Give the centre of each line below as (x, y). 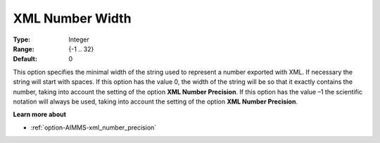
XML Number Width (72, 18)
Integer (79, 39)
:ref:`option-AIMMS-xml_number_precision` (94, 128)
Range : (24, 49)
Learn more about (40, 114)
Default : (25, 59)
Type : (22, 39)
